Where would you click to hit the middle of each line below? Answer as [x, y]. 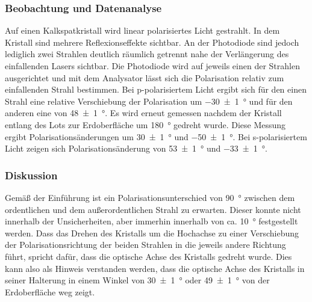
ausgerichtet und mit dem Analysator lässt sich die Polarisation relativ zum [145, 77]
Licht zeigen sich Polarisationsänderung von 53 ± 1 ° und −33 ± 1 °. [136, 148]
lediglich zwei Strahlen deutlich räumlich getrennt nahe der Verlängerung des [147, 54]
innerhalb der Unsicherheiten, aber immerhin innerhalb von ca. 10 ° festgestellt [151, 221]
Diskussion [31, 175]
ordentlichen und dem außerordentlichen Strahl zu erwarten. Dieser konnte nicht [153, 209]
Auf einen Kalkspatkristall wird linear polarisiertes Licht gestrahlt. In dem [142, 30]
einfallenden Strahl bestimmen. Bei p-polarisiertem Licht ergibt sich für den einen [156, 89]
